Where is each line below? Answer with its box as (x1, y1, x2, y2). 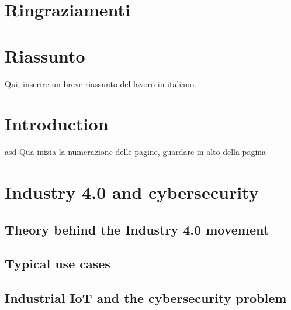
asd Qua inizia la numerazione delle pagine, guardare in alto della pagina (5, 146, 266, 158)
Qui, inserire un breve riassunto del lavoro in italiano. (5, 77, 196, 89)
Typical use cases (5, 254, 110, 273)
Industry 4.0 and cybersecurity (5, 180, 259, 204)
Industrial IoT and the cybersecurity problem (5, 289, 287, 307)
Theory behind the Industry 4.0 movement (5, 220, 269, 238)
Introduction (5, 112, 109, 136)
